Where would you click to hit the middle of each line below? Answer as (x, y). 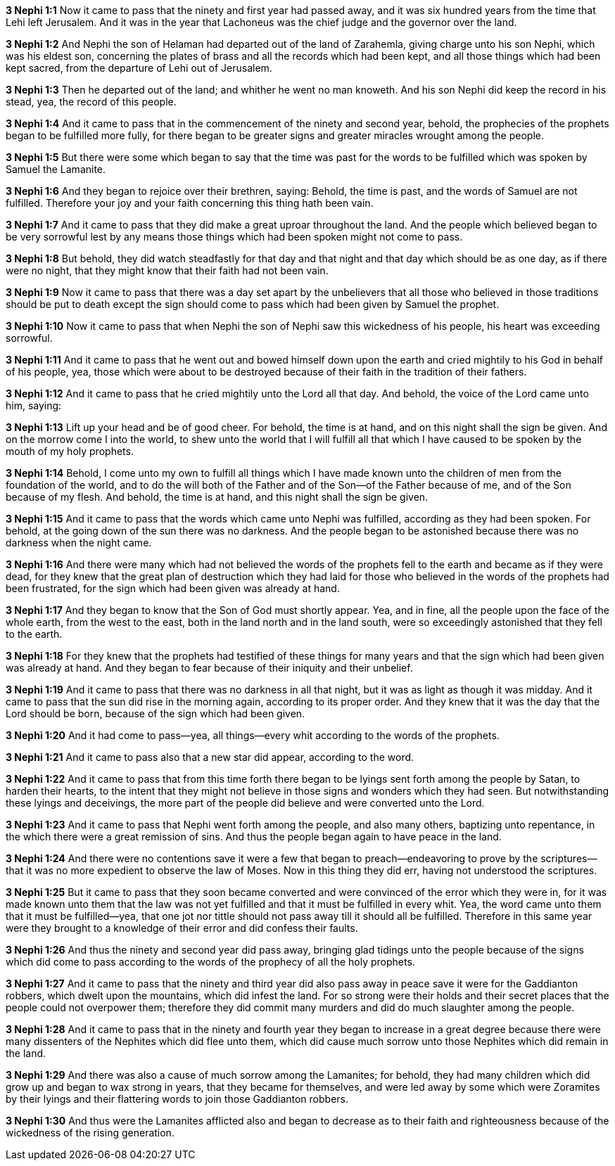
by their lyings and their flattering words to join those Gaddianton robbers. (177, 1099)
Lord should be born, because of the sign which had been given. (156, 713)
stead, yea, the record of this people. (91, 102)
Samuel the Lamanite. (56, 169)
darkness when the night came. (79, 543)
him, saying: (34, 405)
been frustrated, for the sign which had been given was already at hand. (173, 588)
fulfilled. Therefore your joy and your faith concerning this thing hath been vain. (190, 203)
